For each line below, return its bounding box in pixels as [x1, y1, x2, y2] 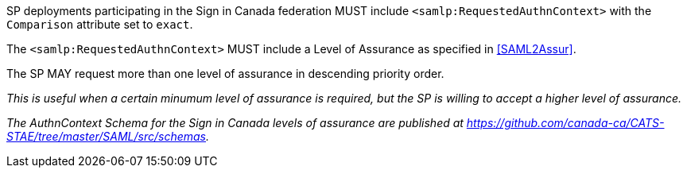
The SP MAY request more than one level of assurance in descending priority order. [6, 67, 444, 80]
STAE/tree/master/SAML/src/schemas [6, 130, 206, 143]
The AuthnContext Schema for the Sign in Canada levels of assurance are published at [6, 116, 464, 130]
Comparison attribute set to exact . [6, 17, 193, 31]
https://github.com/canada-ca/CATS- [466, 116, 665, 130]
